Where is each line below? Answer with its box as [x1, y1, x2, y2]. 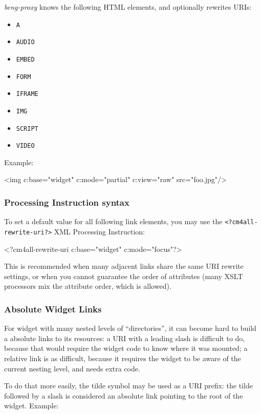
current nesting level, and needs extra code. [4, 363, 140, 373]
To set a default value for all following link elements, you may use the [4, 216, 223, 227]
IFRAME [16, 90, 38, 98]
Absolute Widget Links [4, 302, 102, 315]
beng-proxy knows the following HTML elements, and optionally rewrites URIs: [4, 2, 252, 12]
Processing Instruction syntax [4, 195, 129, 208]
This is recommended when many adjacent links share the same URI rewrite [4, 261, 244, 271]
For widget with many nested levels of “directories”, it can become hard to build [4, 323, 256, 333]
